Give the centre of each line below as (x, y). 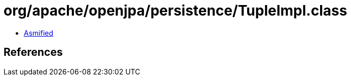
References (33, 52)
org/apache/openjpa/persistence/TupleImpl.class (175, 11)
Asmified (39, 33)
